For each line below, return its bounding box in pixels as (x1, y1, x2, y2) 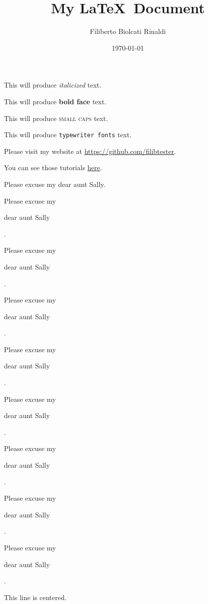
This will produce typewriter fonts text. (4, 129, 132, 140)
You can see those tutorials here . (4, 162, 102, 173)
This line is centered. (4, 592, 67, 602)
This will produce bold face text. (4, 96, 107, 106)
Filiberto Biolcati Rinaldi (89, 26, 166, 36)
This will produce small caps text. (4, 113, 108, 123)
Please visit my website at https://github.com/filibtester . (4, 146, 176, 156)
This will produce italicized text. (4, 80, 102, 90)
